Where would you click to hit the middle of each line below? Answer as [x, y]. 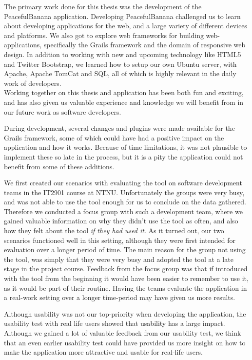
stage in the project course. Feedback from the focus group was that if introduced [126, 269]
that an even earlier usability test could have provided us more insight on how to [125, 342]
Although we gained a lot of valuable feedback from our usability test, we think [123, 333]
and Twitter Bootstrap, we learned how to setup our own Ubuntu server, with [120, 64]
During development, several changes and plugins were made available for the [119, 128]
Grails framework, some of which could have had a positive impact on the [114, 137]
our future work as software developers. [63, 111]
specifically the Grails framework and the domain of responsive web [145, 45]
